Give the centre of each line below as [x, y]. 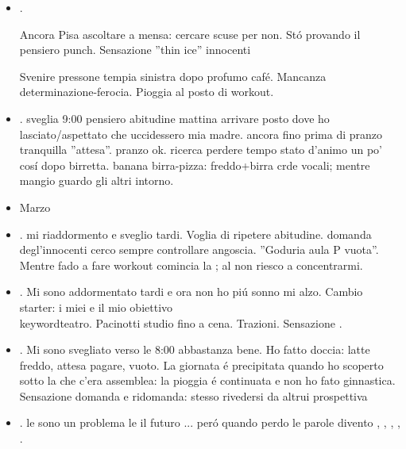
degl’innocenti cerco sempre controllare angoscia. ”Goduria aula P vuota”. [199, 249]
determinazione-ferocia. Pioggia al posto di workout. [147, 92]
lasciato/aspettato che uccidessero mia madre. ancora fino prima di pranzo [201, 134]
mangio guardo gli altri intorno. [97, 180]
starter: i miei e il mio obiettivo [96, 307]
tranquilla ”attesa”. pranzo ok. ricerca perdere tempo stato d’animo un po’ [201, 150]
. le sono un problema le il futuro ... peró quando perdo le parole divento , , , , [210, 422]
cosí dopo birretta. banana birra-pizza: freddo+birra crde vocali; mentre [195, 165]
